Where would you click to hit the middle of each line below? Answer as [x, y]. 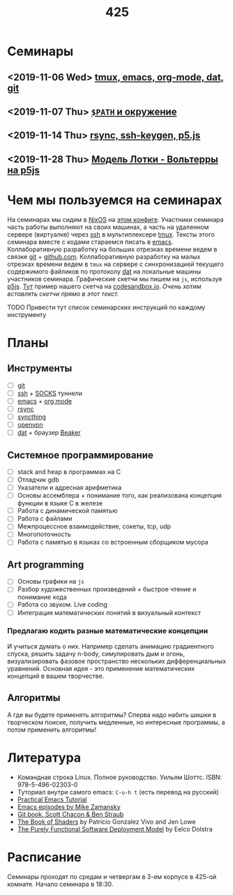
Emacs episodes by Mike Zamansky [69, 806]
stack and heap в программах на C [69, 471]
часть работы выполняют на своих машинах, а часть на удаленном [108, 227]
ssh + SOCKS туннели [50, 393]
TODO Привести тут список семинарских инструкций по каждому [106, 307]
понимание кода [42, 597]
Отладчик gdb [38, 480]
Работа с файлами [45, 519]
